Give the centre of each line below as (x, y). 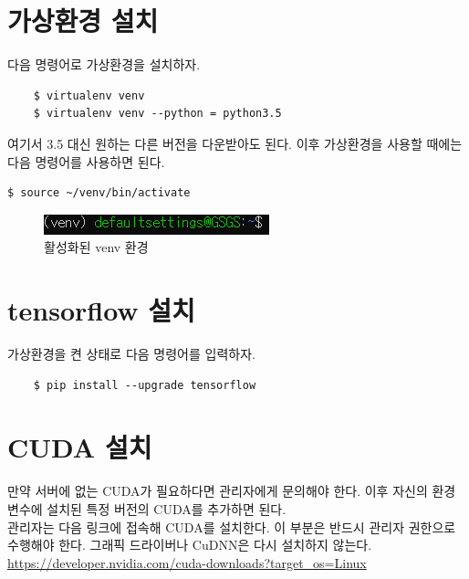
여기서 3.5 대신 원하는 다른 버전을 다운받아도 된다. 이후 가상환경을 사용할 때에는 (235, 143)
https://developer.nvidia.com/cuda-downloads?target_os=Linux (187, 562)
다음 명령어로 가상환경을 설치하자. (104, 64)
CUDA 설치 (80, 447)
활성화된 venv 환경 (96, 247)
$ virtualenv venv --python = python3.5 (157, 114)
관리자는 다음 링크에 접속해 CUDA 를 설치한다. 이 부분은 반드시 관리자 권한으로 (232, 526)
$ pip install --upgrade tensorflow (145, 385)
